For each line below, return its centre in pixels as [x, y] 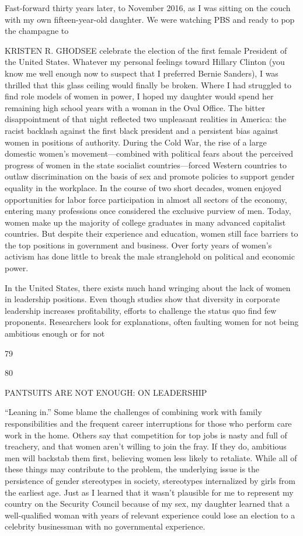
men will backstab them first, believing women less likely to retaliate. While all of [151, 457]
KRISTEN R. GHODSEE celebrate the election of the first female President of [146, 50]
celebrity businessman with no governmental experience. [105, 526]
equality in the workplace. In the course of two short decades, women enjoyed [143, 187]
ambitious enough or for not [55, 333]
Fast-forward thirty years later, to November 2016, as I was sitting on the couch [148, 8]
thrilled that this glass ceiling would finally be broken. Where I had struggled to [148, 84]
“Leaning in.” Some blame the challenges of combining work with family [133, 412]
